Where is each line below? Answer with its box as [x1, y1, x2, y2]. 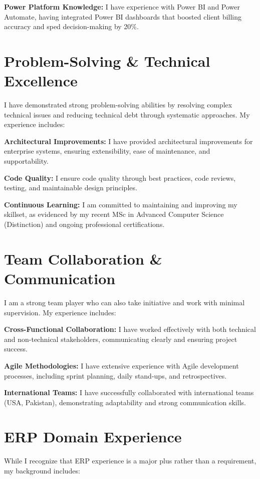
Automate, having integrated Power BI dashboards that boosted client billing [4, 11, 242, 22]
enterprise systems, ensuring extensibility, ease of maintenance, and [4, 146, 210, 156]
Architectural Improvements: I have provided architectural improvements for [4, 136, 253, 146]
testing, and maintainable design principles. [4, 182, 137, 193]
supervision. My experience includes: [4, 307, 116, 317]
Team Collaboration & [4, 248, 162, 269]
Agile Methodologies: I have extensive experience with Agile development [4, 360, 239, 371]
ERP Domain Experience [4, 426, 182, 447]
